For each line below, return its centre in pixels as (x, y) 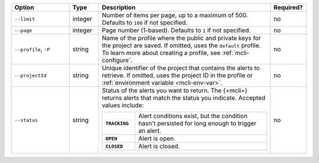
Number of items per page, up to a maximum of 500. (175, 15)
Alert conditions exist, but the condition (193, 116)
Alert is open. (157, 138)
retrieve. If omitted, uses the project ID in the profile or (178, 75)
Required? (289, 7)
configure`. (117, 60)
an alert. (150, 131)
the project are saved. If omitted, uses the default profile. (181, 45)
